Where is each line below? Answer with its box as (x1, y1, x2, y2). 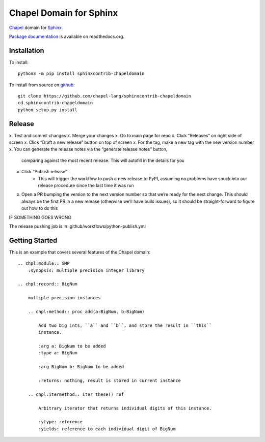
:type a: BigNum (38, 350, 78, 356)
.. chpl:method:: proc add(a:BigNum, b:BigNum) (27, 309, 145, 315)
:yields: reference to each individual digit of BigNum (38, 426, 176, 432)
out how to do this (21, 205, 58, 211)
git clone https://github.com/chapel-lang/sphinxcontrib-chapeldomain (18, 94, 191, 99)
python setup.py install (18, 107, 78, 113)
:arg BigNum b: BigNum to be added (38, 364, 124, 370)
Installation (9, 46, 44, 55)
